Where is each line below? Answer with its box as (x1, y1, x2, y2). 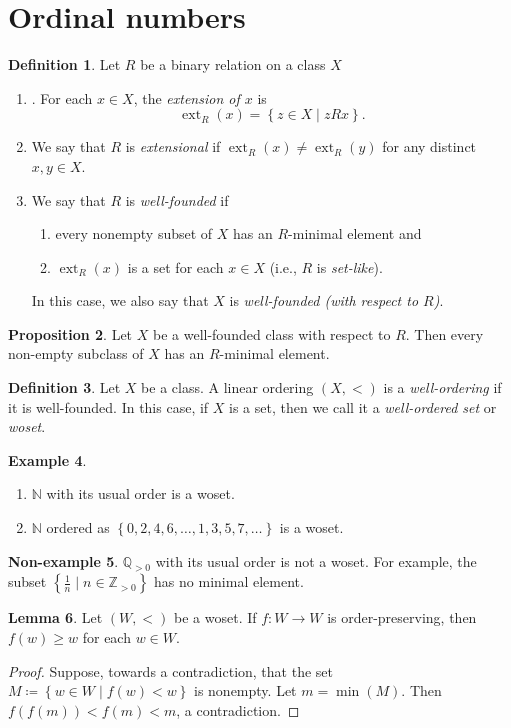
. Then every (405, 323, 484, 344)
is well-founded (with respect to (229, 290, 419, 311)
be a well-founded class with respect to (152, 323, 391, 344)
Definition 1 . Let (8, 54, 121, 75)
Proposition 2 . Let (8, 323, 133, 344)
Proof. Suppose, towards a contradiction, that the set (8, 660, 333, 681)
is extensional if (125, 136, 221, 157)
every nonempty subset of (55, 223, 213, 244)
